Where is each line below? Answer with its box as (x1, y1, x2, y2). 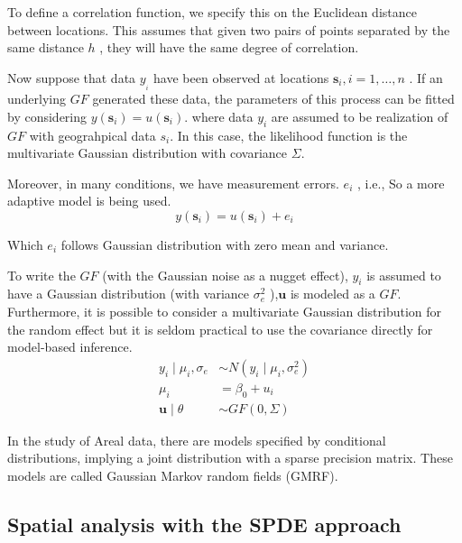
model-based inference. (7, 337, 133, 356)
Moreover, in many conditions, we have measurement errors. (7, 173, 339, 192)
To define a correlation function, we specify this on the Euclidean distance (7, 3, 417, 21)
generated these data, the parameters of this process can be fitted (92, 89, 455, 108)
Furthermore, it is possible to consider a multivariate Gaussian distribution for (7, 301, 442, 320)
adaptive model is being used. (7, 191, 171, 210)
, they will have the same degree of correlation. (99, 38, 359, 57)
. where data (184, 106, 254, 125)
